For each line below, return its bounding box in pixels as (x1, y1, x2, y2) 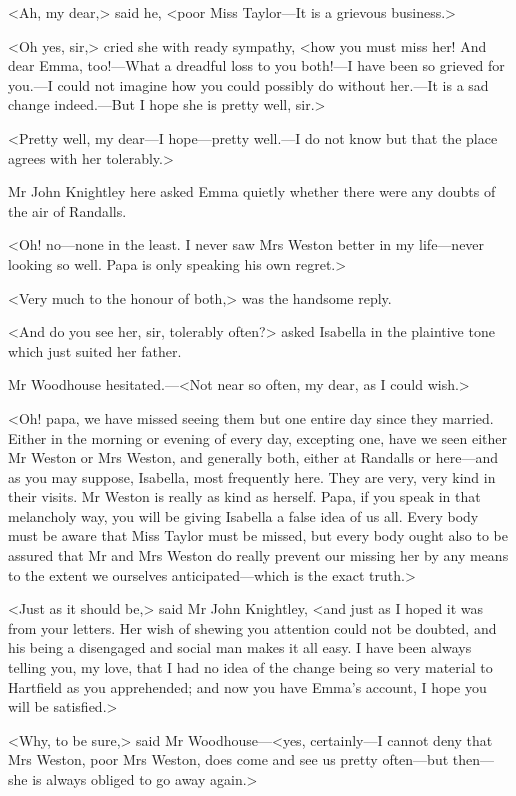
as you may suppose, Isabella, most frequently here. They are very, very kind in (8, 466, 496, 487)
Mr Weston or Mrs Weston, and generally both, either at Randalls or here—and (8, 447, 499, 468)
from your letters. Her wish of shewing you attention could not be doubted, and (8, 617, 497, 638)
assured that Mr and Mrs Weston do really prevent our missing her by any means (8, 545, 509, 566)
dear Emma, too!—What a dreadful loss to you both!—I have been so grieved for (8, 55, 505, 76)
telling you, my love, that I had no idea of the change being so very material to (8, 657, 493, 678)
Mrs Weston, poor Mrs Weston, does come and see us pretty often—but (8, 749, 449, 770)
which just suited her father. (8, 340, 182, 361)
